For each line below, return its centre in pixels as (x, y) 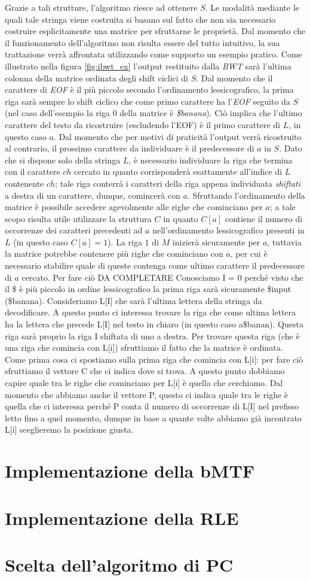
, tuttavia (284, 242)
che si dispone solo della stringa (63, 160)
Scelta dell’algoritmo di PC (119, 564)
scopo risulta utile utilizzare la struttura (78, 218)
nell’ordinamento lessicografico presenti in (228, 230)
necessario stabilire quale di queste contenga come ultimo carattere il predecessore (155, 265)
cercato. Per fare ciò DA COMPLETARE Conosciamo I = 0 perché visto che (162, 277)
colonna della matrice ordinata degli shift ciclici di (97, 78)
